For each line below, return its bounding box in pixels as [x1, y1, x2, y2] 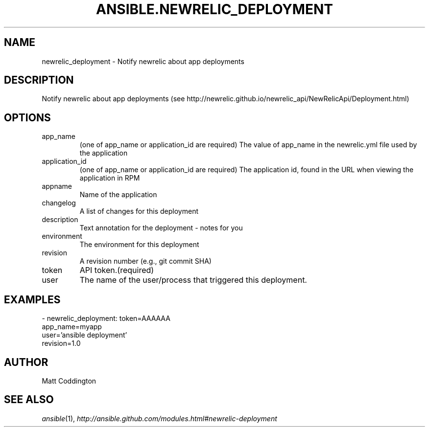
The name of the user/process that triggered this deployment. [79, 275, 307, 285]
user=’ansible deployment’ [42, 331, 127, 340]
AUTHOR [4, 356, 48, 368]
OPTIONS [4, 111, 51, 124]
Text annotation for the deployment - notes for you [79, 224, 243, 232]
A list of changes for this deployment [79, 207, 198, 216]
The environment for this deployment [79, 240, 199, 249]
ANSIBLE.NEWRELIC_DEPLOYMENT [96, 1, 333, 18]
